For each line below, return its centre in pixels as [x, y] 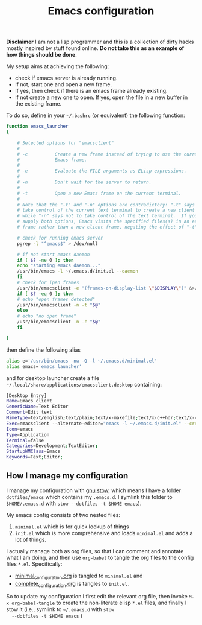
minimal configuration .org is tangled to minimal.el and [79, 576]
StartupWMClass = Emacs [33, 452]
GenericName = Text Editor [37, 407]
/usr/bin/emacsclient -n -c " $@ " [59, 322]
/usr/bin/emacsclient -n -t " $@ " [59, 305]
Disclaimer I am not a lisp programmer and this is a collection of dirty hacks [100, 42]
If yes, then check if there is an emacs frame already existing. [91, 91]
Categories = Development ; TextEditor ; [52, 446]
